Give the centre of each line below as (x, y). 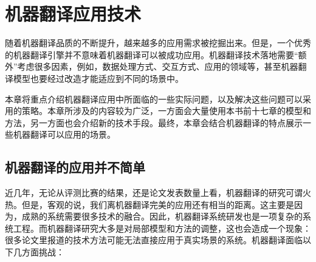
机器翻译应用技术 (73, 14)
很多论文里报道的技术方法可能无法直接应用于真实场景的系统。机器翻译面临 (154, 240)
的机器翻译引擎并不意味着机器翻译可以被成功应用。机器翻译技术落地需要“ (152, 54)
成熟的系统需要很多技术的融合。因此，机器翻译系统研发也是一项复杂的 (162, 216)
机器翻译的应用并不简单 (75, 167)
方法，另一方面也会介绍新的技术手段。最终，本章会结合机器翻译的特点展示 (154, 122)
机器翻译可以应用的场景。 (64, 134)
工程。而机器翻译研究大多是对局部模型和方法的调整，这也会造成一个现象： (162, 228)
